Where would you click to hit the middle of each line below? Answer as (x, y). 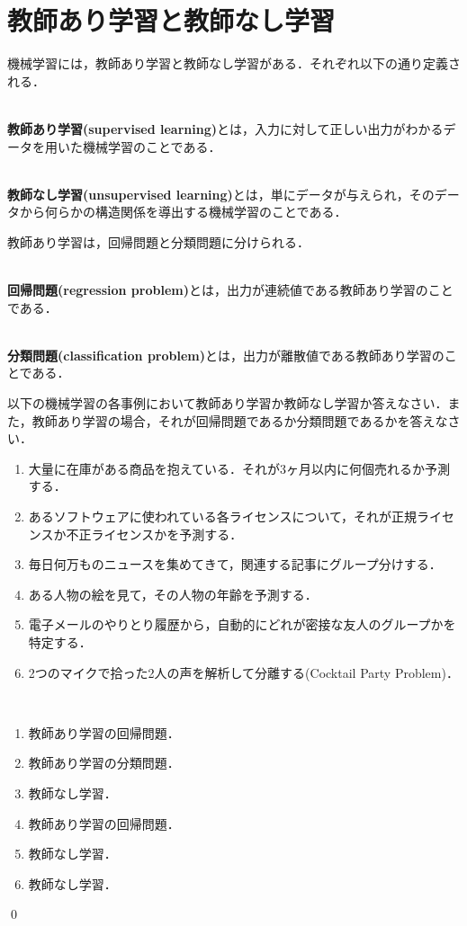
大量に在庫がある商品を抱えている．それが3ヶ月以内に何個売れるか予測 (239, 468)
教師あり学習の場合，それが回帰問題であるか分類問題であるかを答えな (240, 420)
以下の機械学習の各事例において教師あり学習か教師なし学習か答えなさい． (228, 403)
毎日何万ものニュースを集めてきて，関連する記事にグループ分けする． (235, 564)
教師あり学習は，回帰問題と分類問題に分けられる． (158, 241)
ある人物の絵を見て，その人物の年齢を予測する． (173, 594)
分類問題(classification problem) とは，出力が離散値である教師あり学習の (226, 355)
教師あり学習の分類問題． (104, 763)
